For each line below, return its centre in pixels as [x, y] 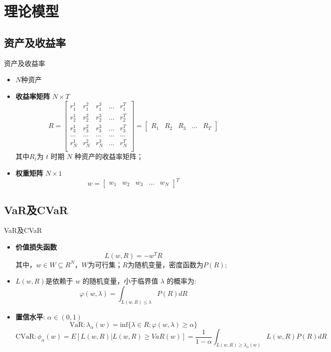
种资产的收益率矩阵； [109, 156]
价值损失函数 [36, 246]
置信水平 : [30, 316]
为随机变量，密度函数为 [165, 264]
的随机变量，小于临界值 [121, 281]
